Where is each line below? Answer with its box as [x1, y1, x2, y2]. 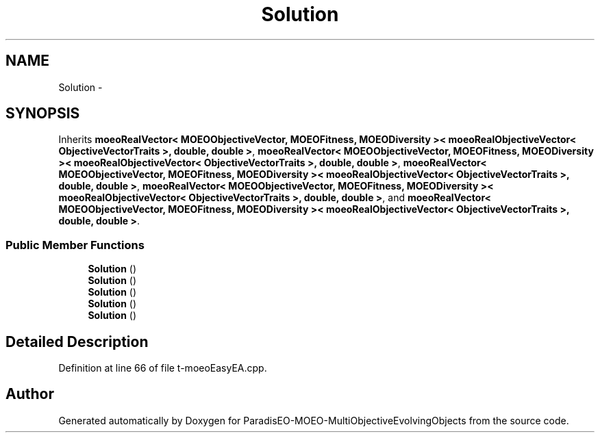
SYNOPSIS [5, 105, 80, 123]
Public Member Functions [5, 237, 145, 252]
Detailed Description [5, 333, 149, 350]
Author [5, 385, 54, 403]
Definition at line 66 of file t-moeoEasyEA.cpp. [58, 362, 267, 374]
